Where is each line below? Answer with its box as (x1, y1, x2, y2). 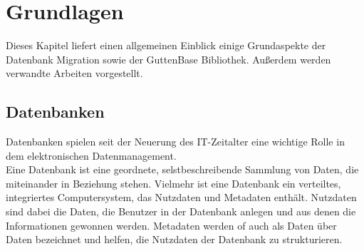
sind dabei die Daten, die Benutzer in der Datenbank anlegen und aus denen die (6, 204, 356, 219)
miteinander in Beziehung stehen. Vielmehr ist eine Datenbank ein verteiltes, (6, 175, 341, 190)
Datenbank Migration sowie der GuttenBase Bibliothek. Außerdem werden (6, 51, 331, 66)
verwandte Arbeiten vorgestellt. (6, 66, 143, 81)
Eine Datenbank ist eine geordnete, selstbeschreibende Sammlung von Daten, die (6, 162, 359, 177)
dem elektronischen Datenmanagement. (6, 148, 177, 163)
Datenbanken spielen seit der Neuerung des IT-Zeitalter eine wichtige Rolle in (6, 134, 345, 149)
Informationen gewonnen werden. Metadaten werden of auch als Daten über (6, 217, 337, 232)
